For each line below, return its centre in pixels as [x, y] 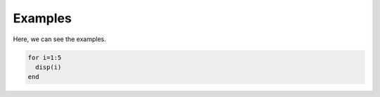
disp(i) [49, 67]
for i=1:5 [45, 57]
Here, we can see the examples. [60, 39]
